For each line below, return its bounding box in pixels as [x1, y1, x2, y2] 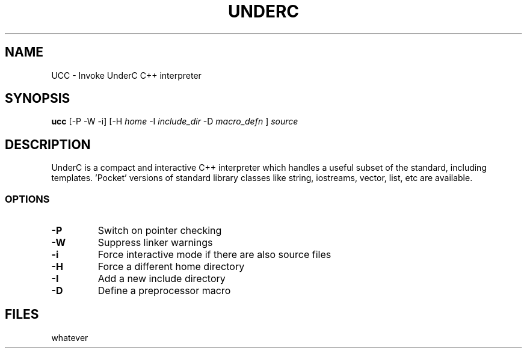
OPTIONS [5, 192, 50, 205]
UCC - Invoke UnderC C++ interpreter [51, 70, 202, 81]
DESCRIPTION [5, 137, 91, 152]
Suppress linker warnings [97, 236, 213, 249]
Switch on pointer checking [97, 224, 222, 237]
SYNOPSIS [5, 91, 70, 106]
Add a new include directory [97, 272, 226, 285]
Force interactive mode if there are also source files [97, 248, 331, 261]
